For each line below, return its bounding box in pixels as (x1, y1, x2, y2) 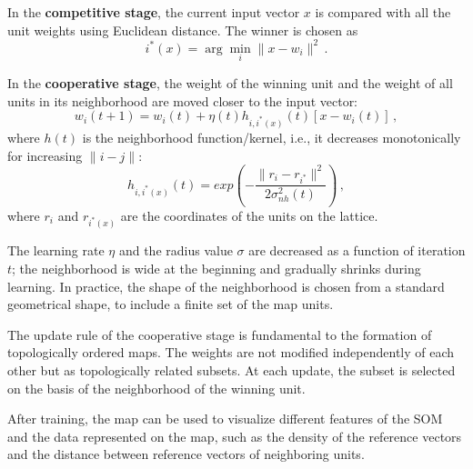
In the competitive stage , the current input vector (7, 3, 300, 21)
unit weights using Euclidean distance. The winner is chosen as (7, 20, 358, 39)
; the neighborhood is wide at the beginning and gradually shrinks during (12, 258, 421, 277)
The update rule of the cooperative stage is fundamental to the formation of (7, 324, 432, 344)
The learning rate (7, 241, 105, 260)
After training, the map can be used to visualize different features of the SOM (7, 409, 443, 428)
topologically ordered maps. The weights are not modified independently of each (7, 343, 455, 362)
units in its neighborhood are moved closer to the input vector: (7, 91, 358, 110)
